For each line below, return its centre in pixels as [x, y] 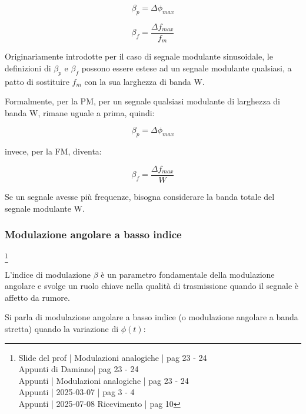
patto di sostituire [37, 81]
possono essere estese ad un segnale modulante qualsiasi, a [187, 68]
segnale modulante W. [45, 208]
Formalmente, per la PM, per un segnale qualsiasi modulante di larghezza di [142, 101]
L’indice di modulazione [48, 274]
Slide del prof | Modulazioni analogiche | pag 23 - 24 [113, 357]
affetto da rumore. [37, 297]
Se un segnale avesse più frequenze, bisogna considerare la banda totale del [140, 196]
